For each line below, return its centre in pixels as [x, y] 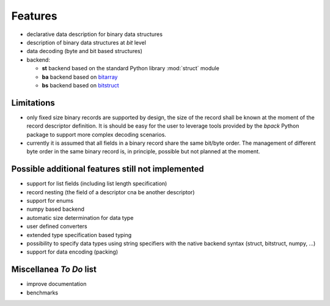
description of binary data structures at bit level [86, 42]
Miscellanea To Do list [54, 270]
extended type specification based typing [79, 235]
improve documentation [57, 284]
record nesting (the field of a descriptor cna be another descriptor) [111, 192]
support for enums [50, 201]
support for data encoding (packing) [72, 252]
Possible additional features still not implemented [108, 169]
